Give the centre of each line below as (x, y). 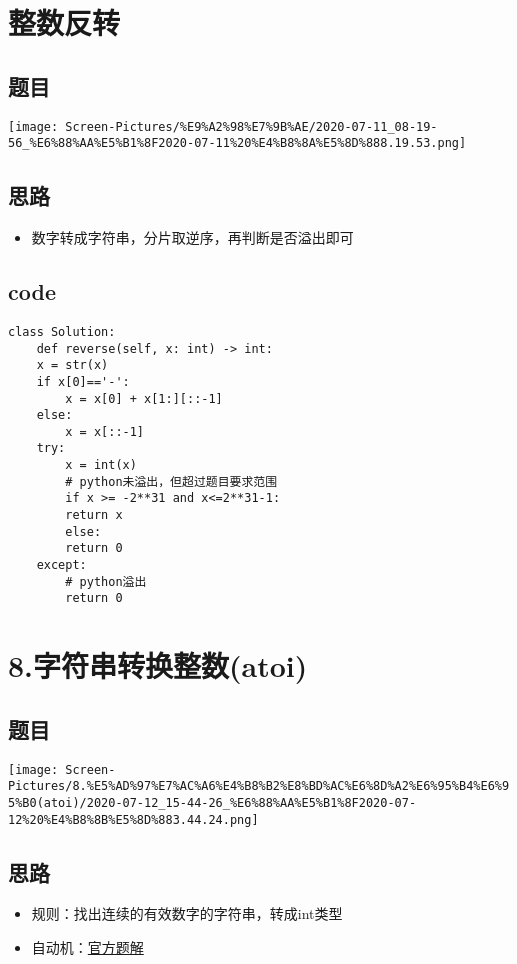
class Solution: (62, 331)
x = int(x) (101, 465)
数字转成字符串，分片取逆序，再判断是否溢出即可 (192, 237)
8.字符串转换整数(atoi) (158, 665)
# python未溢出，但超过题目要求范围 (171, 481)
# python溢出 (106, 581)
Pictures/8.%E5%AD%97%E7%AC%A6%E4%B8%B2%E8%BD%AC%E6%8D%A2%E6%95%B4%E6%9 (259, 786)
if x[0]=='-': (83, 381)
